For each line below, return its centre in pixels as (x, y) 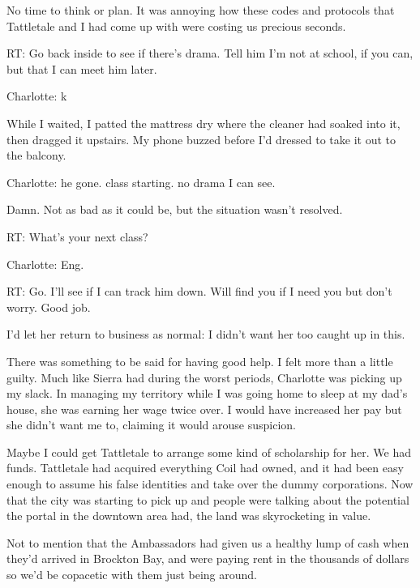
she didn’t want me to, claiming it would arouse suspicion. (151, 425)
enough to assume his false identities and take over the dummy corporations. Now (210, 484)
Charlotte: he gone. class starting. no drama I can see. (141, 182)
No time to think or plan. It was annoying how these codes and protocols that (201, 10)
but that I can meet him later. (82, 68)
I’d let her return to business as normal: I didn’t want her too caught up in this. (206, 334)
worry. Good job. (49, 307)
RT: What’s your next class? (77, 236)
